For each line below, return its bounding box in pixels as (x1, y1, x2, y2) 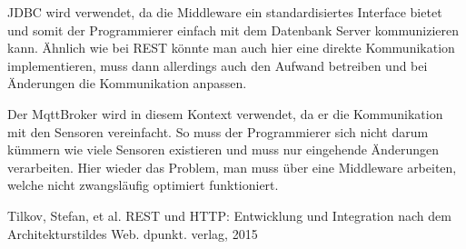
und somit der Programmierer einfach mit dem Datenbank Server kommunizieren (7, 20, 459, 39)
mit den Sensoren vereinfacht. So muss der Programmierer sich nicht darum (7, 122, 429, 141)
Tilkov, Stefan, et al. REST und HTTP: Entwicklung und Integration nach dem (7, 205, 451, 224)
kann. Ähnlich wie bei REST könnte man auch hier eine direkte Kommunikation (7, 38, 455, 57)
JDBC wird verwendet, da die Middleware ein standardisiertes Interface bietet (7, 3, 442, 21)
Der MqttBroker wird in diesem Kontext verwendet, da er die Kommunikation (7, 104, 443, 123)
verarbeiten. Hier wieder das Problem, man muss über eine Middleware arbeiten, (7, 157, 457, 176)
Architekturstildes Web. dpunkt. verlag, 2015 (7, 224, 258, 243)
